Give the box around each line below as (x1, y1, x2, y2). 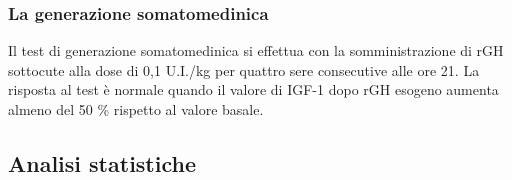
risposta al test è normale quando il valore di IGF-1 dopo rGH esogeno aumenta (8, 79, 499, 100)
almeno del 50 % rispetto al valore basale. (8, 99, 264, 119)
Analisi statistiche (8, 147, 196, 178)
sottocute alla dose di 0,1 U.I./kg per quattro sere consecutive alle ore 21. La (8, 59, 480, 80)
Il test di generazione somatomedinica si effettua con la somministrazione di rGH (8, 40, 504, 61)
